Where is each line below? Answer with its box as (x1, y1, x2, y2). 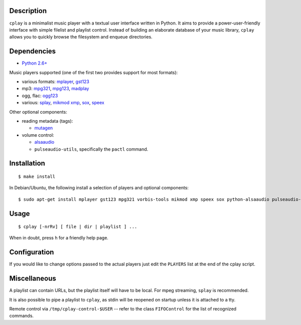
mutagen (34, 125, 53, 131)
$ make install (18, 173, 56, 179)
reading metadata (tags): (22, 118, 73, 124)
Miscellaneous (9, 274, 56, 283)
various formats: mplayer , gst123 (22, 78, 90, 85)
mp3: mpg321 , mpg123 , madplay (22, 86, 89, 92)
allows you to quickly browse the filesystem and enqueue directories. (9, 34, 153, 40)
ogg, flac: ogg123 (22, 93, 58, 99)
